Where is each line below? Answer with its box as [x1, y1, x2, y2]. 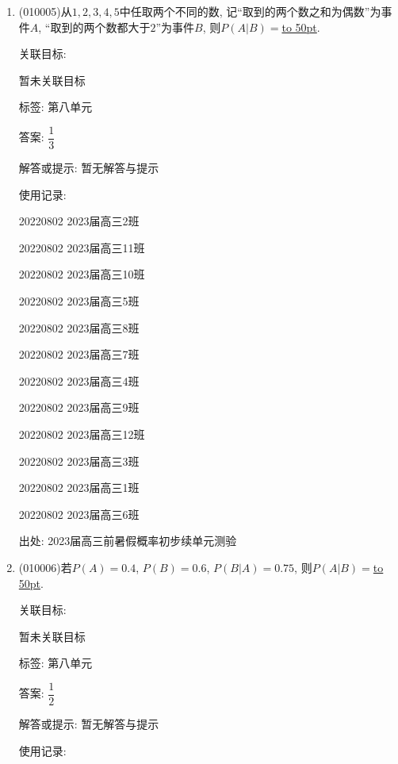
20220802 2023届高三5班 [18, 293, 140, 309]
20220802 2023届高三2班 [18, 213, 140, 229]
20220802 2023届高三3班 [18, 452, 140, 469]
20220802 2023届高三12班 [18, 425, 145, 442]
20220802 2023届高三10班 [18, 266, 145, 282]
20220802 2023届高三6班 [18, 505, 140, 522]
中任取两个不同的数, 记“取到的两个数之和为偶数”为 [119, 3, 381, 19]
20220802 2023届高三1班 [18, 479, 140, 496]
